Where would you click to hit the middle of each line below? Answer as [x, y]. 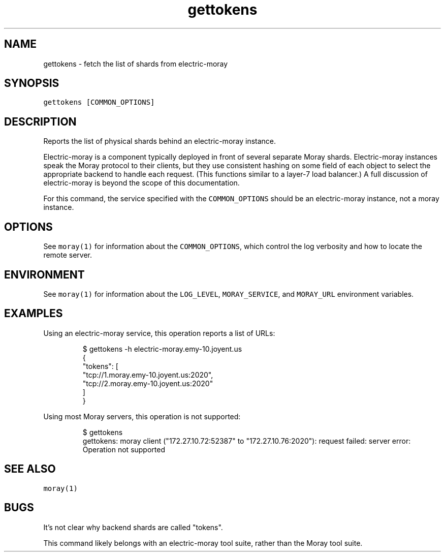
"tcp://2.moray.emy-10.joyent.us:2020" [148, 383]
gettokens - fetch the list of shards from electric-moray [136, 64]
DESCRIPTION [40, 121]
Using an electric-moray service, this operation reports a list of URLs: [159, 333]
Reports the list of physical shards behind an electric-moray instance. [160, 141]
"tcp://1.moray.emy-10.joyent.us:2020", [148, 375]
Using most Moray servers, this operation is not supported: [142, 416]
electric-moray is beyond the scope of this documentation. [141, 183]
